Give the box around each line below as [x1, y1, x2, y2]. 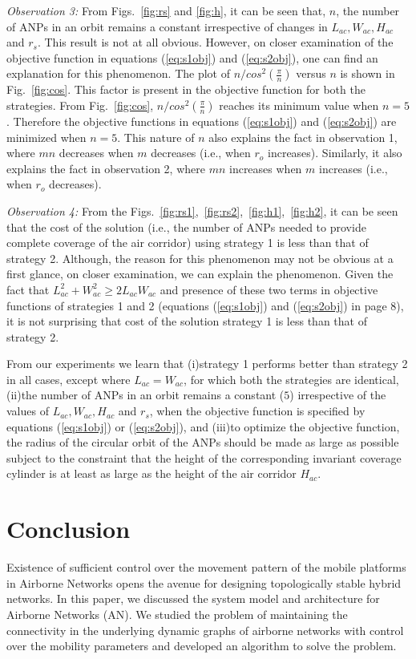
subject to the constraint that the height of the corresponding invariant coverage [6, 449, 402, 466]
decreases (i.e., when [151, 144, 251, 161]
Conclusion [6, 512, 131, 545]
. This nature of [117, 128, 195, 145]
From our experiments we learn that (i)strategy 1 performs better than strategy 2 [6, 355, 408, 372]
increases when [228, 160, 302, 176]
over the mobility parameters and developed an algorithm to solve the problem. [6, 637, 397, 654]
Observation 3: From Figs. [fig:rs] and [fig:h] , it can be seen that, [6, 2, 326, 18]
